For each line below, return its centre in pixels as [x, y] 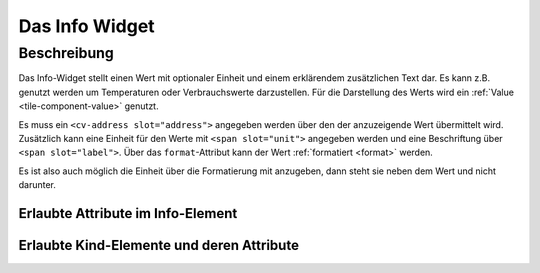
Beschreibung [66, 53]
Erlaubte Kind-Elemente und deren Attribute [159, 245]
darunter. [37, 185]
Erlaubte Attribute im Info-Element [128, 213]
